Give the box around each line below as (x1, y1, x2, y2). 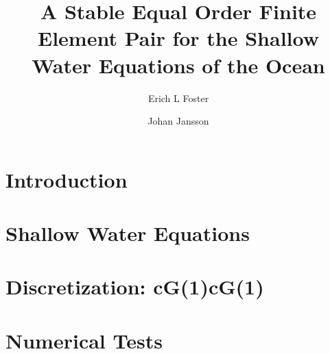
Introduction (5, 165, 128, 193)
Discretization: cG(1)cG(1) (5, 273, 264, 301)
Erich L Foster (148, 90, 209, 105)
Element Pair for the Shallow (38, 24, 319, 52)
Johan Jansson (148, 114, 209, 128)
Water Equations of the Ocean (32, 51, 325, 79)
